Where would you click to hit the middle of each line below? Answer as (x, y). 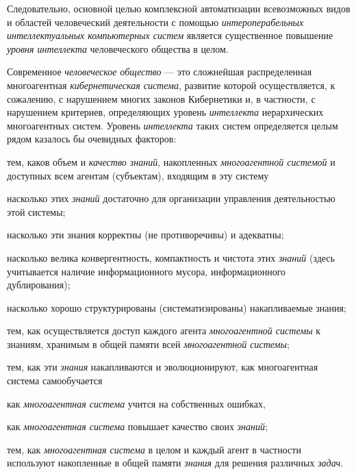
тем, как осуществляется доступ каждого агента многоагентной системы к (164, 330)
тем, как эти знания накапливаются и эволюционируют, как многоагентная (163, 367)
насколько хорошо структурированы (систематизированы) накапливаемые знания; (177, 307)
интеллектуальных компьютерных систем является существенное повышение (170, 35)
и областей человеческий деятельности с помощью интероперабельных (155, 22)
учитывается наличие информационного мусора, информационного (147, 271)
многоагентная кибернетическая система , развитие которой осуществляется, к (171, 85)
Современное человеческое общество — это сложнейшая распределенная (160, 72)
